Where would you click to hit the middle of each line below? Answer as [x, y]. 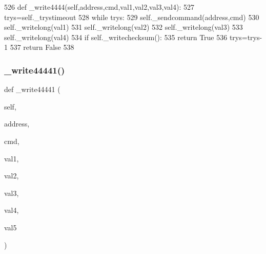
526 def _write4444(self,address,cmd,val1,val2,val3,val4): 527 [99, 7]
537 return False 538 [42, 47]
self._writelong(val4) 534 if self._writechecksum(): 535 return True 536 [116, 37]
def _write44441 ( [32, 89]
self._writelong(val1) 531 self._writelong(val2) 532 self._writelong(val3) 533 [124, 27]
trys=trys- [246, 37]
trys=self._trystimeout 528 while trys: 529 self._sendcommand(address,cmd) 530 [132, 17]
